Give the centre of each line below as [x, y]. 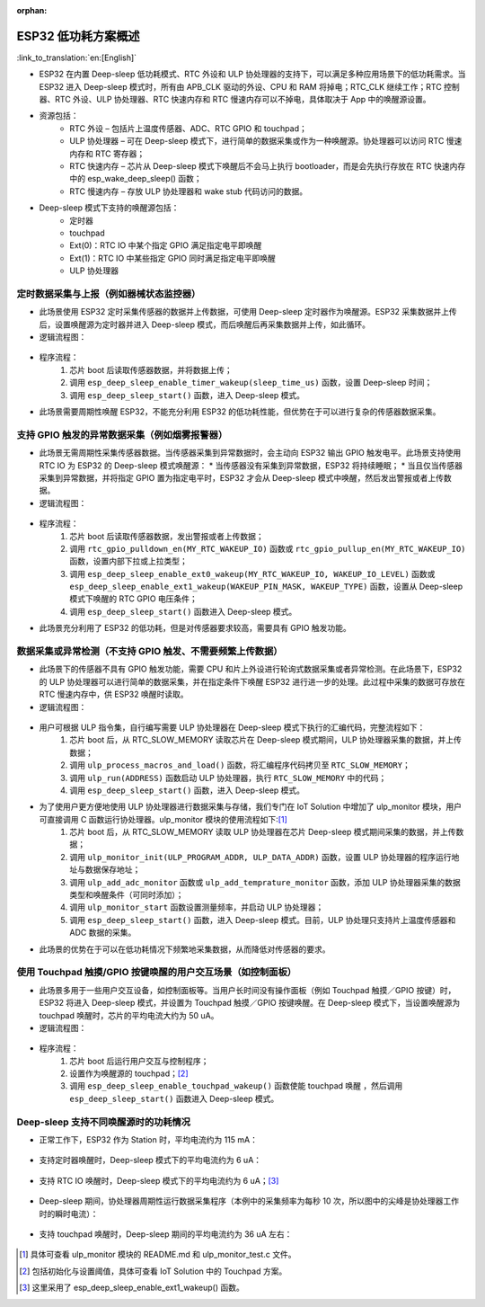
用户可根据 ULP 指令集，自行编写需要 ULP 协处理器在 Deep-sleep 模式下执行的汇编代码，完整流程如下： [232, 727]
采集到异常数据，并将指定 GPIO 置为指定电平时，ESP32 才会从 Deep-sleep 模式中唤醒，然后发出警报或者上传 [242, 477]
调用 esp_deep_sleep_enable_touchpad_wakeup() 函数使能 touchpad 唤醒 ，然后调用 [236, 1086]
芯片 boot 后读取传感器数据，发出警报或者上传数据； [167, 536]
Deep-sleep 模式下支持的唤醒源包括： [109, 208]
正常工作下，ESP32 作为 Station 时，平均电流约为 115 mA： [148, 1140]
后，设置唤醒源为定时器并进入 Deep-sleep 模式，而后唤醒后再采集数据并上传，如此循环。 [204, 325]
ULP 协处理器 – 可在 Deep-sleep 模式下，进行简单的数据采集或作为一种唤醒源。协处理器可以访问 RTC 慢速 [266, 141]
